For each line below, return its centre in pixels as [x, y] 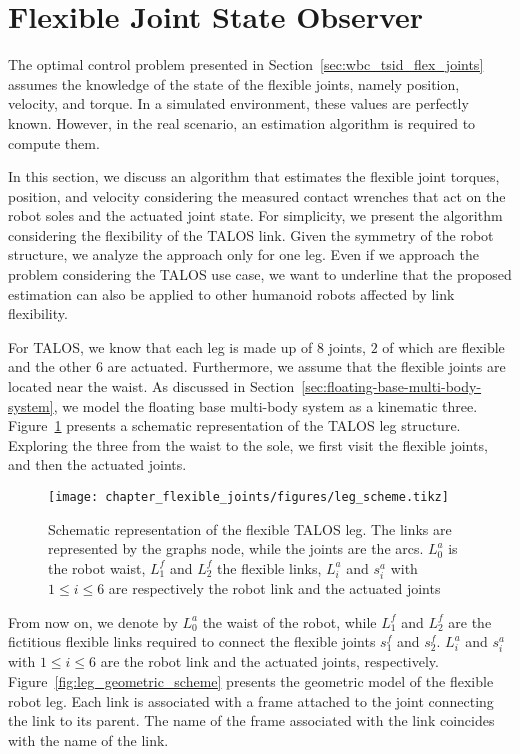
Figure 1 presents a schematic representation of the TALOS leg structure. [234, 425]
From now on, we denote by [93, 621]
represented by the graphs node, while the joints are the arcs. [236, 548]
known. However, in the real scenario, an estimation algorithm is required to [242, 122]
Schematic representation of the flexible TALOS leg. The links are [250, 528]
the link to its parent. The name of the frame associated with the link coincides [251, 720]
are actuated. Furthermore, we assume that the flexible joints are [306, 366]
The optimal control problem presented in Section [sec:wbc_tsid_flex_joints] [246, 64]
